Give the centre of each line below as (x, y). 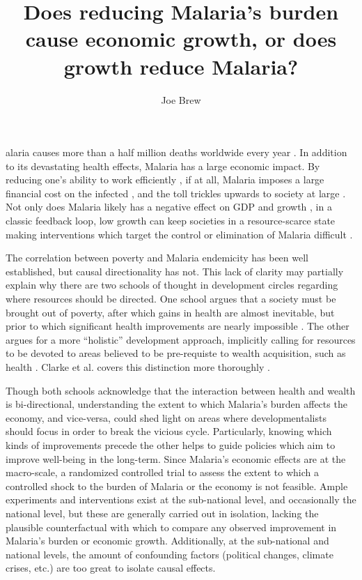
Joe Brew (181, 99)
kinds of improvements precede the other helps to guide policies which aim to (171, 444)
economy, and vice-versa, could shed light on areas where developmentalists (166, 417)
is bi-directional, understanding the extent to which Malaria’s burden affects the (176, 404)
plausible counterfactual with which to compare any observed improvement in (171, 527)
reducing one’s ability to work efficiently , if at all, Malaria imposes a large (165, 180)
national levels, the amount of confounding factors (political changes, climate (170, 554)
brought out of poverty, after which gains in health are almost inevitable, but (170, 312)
